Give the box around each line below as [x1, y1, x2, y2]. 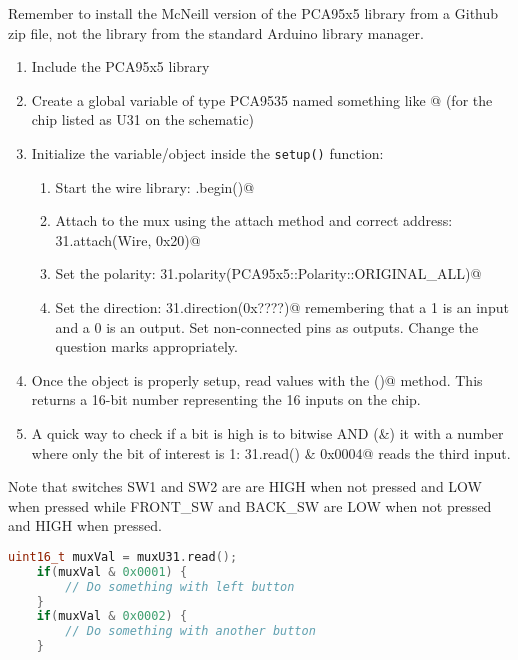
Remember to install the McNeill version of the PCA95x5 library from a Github [8, 3, 499, 23]
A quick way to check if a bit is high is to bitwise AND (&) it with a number [31, 422, 504, 443]
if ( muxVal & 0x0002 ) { [36, 609, 188, 624]
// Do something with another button [65, 624, 316, 639]
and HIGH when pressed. [8, 515, 162, 536]
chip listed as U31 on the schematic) [31, 109, 255, 130]
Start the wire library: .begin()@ [55, 176, 255, 197]
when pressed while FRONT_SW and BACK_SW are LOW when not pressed [8, 495, 492, 516]
